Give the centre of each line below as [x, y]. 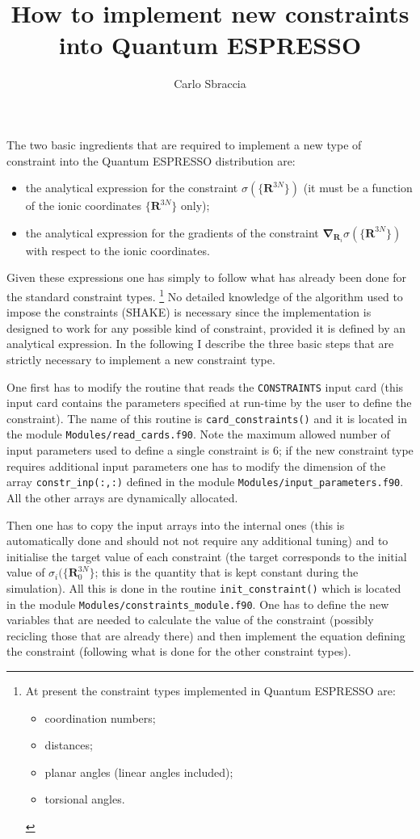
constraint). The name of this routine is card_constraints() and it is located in [207, 418]
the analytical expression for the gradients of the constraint [172, 232]
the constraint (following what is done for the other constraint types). [179, 651]
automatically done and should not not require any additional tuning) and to [197, 541]
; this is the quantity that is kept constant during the [227, 572]
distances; [69, 745]
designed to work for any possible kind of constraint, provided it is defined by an [206, 327]
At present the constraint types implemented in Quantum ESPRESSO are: [210, 690]
